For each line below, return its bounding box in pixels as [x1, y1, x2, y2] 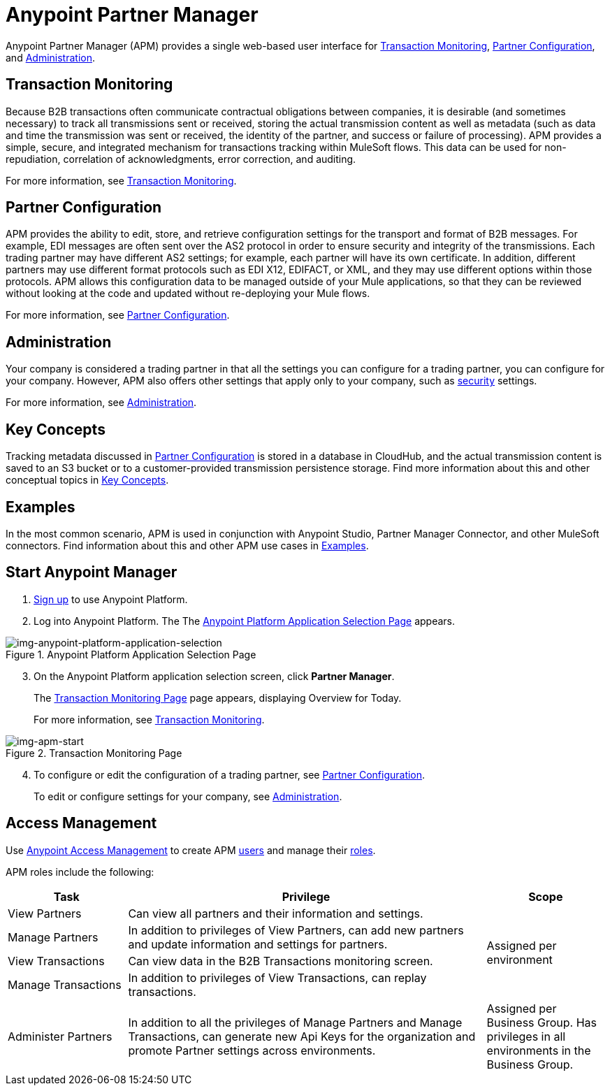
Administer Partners [8, 1029, 112, 1043]
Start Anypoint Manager [6, 563, 177, 581]
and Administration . [6, 51, 95, 64]
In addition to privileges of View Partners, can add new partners [128, 923, 464, 937]
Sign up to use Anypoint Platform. [34, 593, 188, 605]
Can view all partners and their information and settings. [128, 906, 423, 920]
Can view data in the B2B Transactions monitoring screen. [128, 953, 433, 968]
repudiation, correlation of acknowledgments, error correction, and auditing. [6, 152, 356, 165]
